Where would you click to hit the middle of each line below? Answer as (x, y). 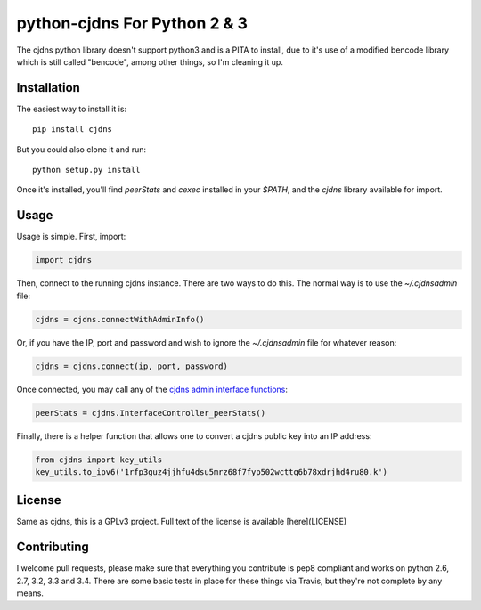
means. (30, 593)
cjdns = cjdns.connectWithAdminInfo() (120, 319)
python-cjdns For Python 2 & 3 (132, 23)
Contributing (53, 547)
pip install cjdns (73, 130)
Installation (48, 88)
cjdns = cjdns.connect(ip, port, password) (132, 366)
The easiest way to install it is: (72, 109)
